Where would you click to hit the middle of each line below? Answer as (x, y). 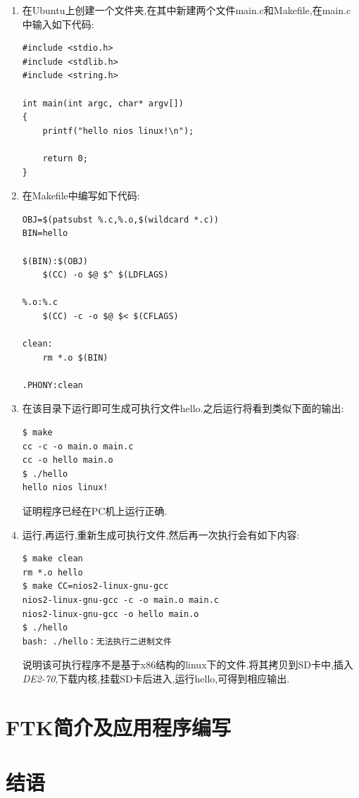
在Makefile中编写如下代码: (81, 195)
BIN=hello (45, 233)
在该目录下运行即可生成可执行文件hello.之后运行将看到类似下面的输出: (183, 408)
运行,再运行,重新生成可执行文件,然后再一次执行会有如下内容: (161, 534)
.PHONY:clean (52, 385)
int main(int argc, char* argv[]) (103, 103)
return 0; (65, 158)
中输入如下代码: (58, 24)
